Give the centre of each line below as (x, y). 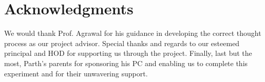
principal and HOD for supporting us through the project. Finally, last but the (128, 53)
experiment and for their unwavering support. (76, 73)
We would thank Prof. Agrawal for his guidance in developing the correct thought (133, 33)
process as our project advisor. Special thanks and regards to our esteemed (122, 43)
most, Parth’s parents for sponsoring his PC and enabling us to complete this (126, 63)
